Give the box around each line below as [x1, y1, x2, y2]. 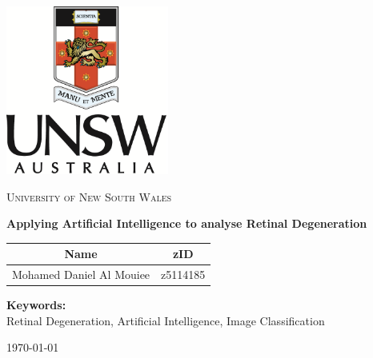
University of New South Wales [6, 188, 172, 205]
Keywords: [6, 296, 66, 313]
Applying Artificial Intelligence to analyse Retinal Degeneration [6, 215, 367, 232]
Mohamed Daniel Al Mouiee [12, 266, 150, 283]
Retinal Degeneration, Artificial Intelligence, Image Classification [6, 312, 325, 328]
